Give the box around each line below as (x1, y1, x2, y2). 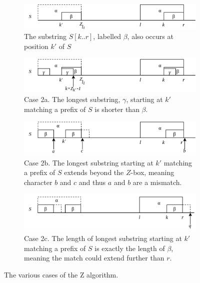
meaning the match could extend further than (24, 252, 164, 263)
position (24, 40, 48, 51)
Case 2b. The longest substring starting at (24, 157, 153, 167)
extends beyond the (64, 167, 124, 177)
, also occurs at (127, 30, 173, 41)
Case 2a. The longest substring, (24, 94, 120, 104)
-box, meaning (130, 167, 174, 177)
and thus (78, 176, 106, 187)
